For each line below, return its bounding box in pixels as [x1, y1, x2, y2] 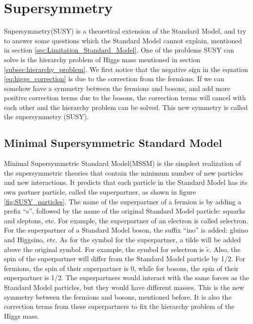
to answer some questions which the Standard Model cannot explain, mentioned [4, 35, 242, 45]
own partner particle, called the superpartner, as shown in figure [4, 187, 196, 197]
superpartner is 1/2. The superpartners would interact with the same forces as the [4, 272, 249, 283]
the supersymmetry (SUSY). [4, 111, 89, 122]
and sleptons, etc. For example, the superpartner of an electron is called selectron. [4, 215, 249, 225]
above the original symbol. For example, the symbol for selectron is [4, 244, 204, 254]
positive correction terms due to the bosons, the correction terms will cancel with [4, 92, 246, 103]
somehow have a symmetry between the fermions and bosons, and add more [4, 83, 231, 93]
